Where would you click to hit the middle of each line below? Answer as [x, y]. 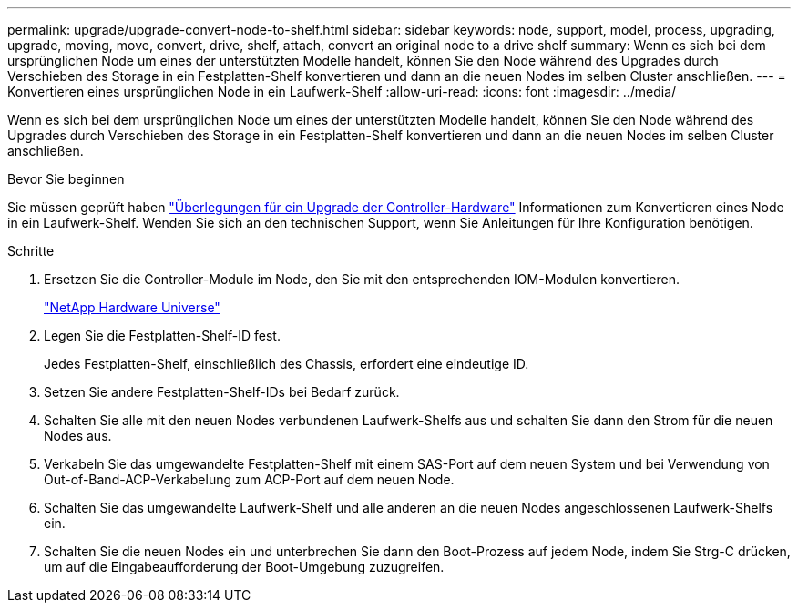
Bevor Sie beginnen [66, 179]
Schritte [31, 251]
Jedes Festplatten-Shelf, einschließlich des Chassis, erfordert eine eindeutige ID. [286, 364]
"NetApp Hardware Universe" [132, 307]
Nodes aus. [78, 436]
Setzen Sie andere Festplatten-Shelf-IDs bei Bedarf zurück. [222, 392]
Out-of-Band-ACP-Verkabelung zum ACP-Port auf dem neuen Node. [249, 479]
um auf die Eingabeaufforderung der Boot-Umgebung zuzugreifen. [244, 567]
